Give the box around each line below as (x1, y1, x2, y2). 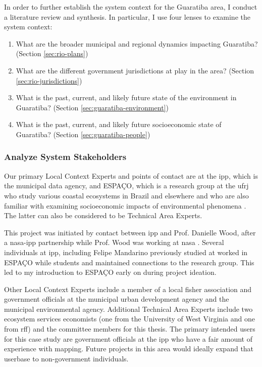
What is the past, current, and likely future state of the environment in (16, 92, 237, 103)
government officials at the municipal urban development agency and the (4, 294, 229, 304)
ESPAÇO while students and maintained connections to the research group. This (4, 257, 254, 267)
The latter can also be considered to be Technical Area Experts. (4, 210, 202, 221)
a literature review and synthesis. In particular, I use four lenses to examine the (4, 11, 250, 22)
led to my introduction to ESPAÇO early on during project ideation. (4, 267, 217, 277)
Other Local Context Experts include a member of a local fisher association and (4, 283, 252, 294)
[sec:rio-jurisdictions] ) (16, 75, 82, 86)
